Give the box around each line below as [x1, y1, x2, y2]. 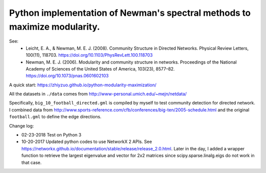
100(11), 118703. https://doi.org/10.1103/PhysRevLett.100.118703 [26, 52, 153, 58]
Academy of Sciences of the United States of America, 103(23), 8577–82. [26, 66, 175, 71]
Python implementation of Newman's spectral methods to [9, 7, 251, 18]
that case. [21, 159, 42, 165]
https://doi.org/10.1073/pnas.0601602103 [26, 73, 109, 79]
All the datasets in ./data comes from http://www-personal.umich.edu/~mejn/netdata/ [9, 91, 187, 97]
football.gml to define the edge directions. [9, 114, 102, 120]
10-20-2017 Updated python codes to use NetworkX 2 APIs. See [21, 138, 152, 145]
